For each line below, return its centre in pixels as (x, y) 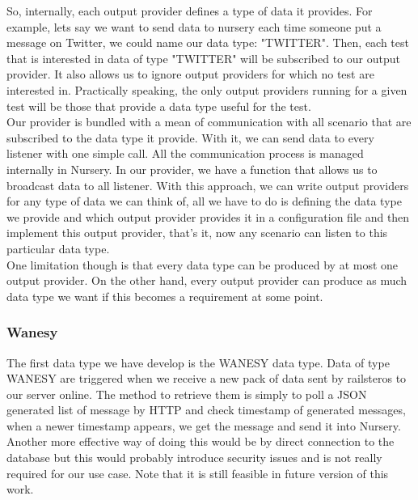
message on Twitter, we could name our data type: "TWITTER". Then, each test (208, 42)
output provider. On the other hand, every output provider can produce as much (207, 280)
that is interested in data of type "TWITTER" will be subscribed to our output (203, 58)
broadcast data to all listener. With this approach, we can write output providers (208, 185)
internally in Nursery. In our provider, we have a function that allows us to (192, 169)
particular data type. (58, 248)
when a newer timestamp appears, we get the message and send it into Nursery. (204, 425)
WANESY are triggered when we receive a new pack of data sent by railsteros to (207, 378)
